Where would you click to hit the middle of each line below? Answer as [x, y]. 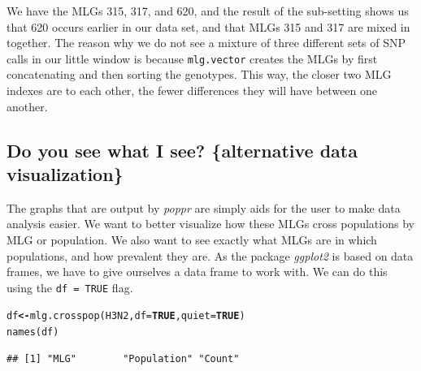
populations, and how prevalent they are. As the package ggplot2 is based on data [210, 255]
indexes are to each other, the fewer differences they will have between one [192, 91]
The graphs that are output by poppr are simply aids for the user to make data [204, 207]
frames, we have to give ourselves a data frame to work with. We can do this [197, 272]
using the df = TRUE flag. [70, 287]
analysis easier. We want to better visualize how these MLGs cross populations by [210, 224]
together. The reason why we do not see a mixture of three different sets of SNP [206, 43]
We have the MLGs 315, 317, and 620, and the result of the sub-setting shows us [208, 11]
